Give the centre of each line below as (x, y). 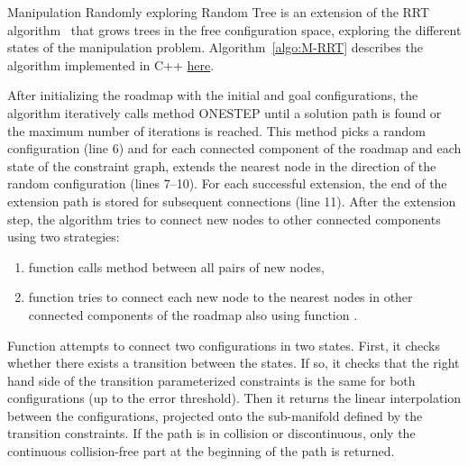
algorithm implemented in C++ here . (111, 64)
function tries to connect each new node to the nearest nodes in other (220, 297)
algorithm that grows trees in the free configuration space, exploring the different (234, 29)
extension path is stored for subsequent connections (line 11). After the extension (232, 201)
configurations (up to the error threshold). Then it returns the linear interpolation (234, 398)
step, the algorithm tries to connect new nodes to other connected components (224, 219)
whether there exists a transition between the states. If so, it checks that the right (234, 363)
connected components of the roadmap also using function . (193, 314)
